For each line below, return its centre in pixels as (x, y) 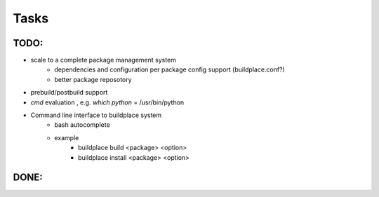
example (67, 137)
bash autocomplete (82, 125)
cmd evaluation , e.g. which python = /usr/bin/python (107, 102)
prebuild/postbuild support (69, 93)
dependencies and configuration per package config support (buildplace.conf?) (170, 69)
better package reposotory (93, 79)
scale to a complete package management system (104, 60)
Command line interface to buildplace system (96, 115)
